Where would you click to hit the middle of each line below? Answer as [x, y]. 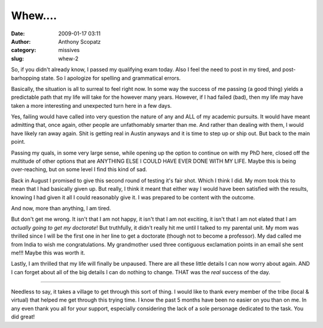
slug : [17, 58]
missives [69, 50]
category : [24, 50]
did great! [23, 317]
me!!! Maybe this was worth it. [48, 253]
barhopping [25, 78]
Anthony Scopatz [80, 41]
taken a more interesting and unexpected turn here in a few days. [92, 105]
